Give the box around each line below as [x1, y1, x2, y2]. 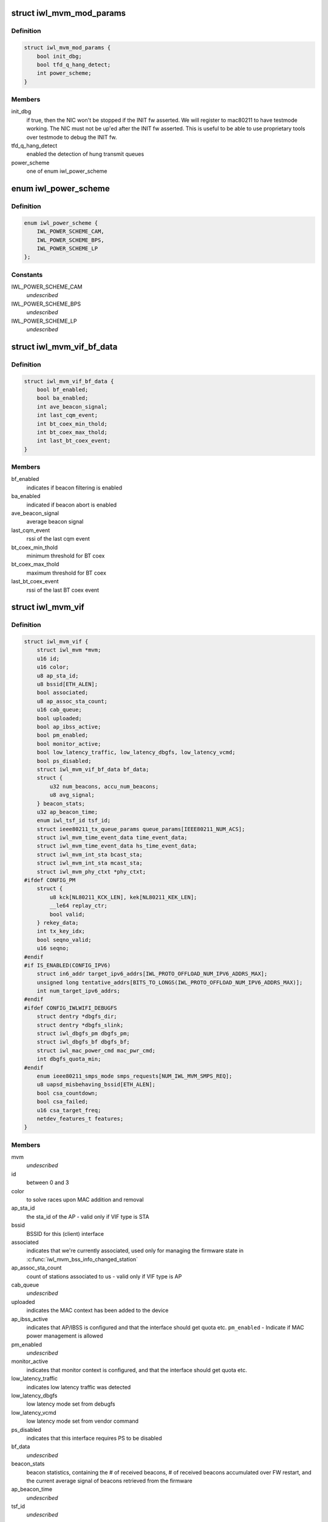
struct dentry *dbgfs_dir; [36, 1013, 118, 1020]
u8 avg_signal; [49, 791, 95, 799]
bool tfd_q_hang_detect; [36, 61, 111, 68]
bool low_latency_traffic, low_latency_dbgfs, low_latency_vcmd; [36, 749, 236, 756]
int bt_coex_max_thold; [36, 429, 108, 435]
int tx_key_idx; [36, 928, 85, 935]
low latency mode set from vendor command [26, 1417, 139, 1425]
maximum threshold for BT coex [26, 569, 106, 577]
